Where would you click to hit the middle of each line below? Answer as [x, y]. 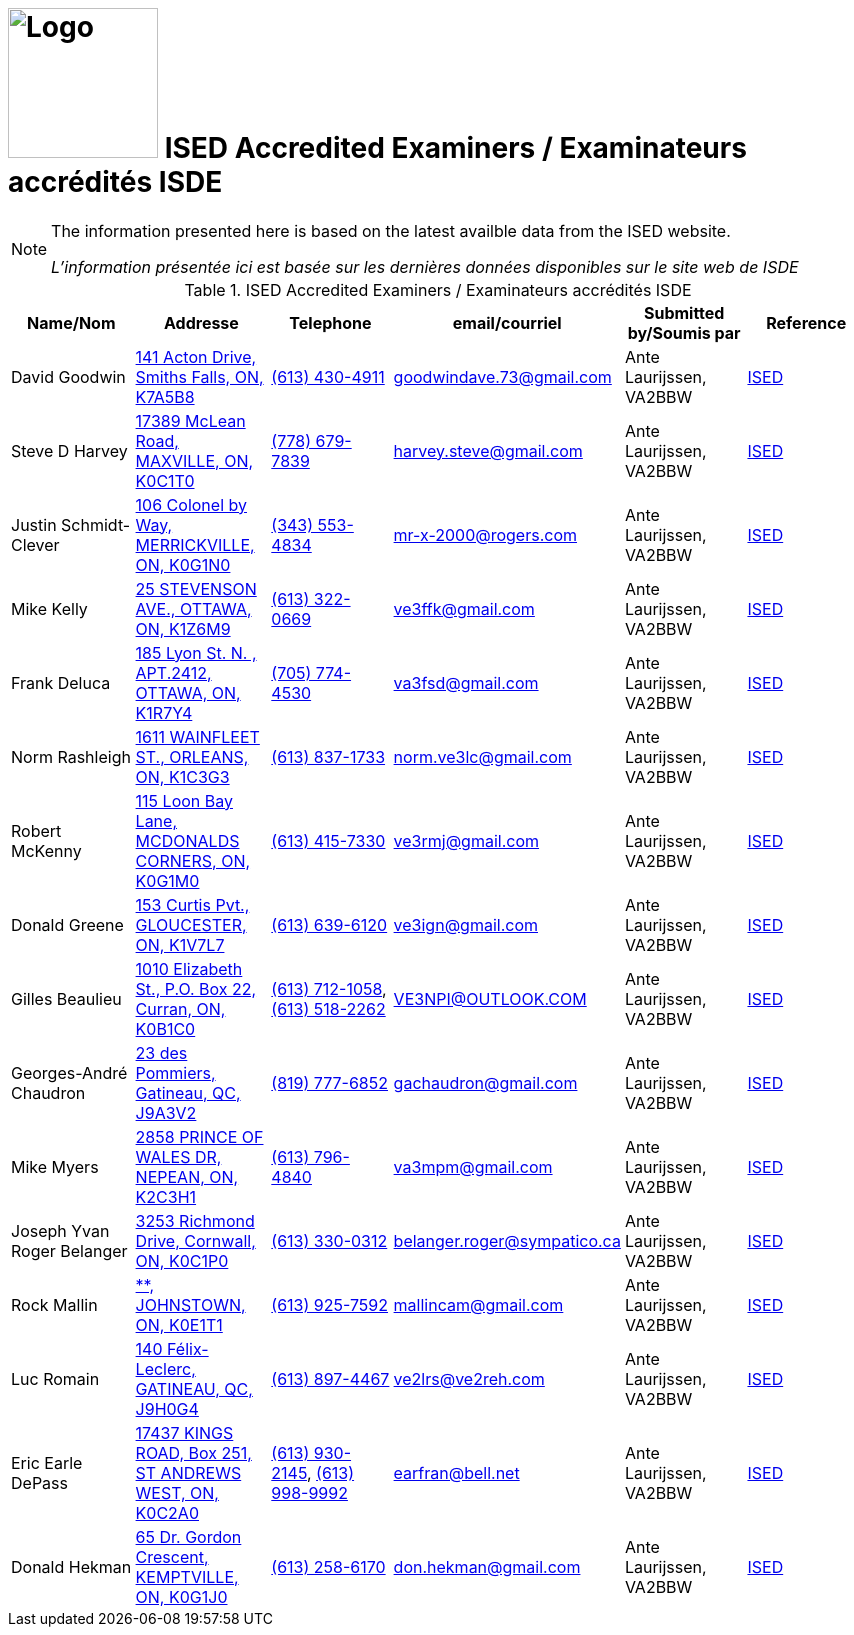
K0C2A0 [167, 1512]
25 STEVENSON [196, 588]
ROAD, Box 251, [193, 1452]
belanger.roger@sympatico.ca [507, 1240]
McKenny [46, 850]
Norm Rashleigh [71, 756]
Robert [36, 830]
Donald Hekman [71, 1566]
